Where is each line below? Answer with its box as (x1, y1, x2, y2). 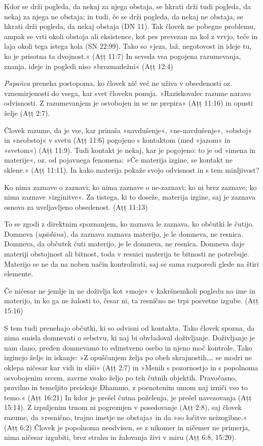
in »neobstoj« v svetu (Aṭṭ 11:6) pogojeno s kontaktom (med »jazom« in (4, 135, 231, 145)
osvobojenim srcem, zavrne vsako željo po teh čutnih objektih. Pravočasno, (4, 372, 237, 383)
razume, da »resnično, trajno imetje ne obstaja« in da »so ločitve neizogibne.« (4, 411, 247, 422)
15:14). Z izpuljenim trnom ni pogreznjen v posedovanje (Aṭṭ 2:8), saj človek (4, 402, 242, 412)
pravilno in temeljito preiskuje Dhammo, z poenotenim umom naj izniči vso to (4, 382, 248, 393)
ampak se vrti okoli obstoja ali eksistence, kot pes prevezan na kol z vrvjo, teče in (4, 30, 258, 41)
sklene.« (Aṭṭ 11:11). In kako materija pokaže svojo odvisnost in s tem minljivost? (4, 164, 259, 175)
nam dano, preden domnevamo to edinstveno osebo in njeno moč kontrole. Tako (4, 342, 252, 353)
